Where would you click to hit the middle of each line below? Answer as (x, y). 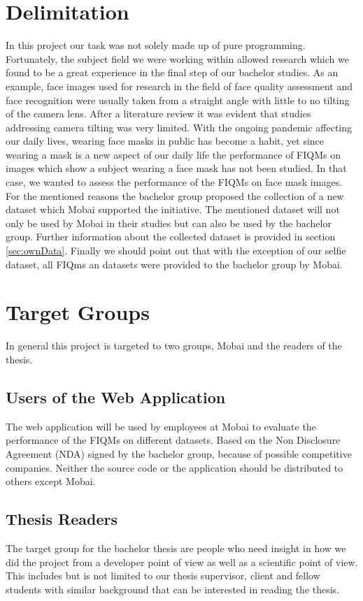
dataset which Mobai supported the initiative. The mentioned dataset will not (173, 209)
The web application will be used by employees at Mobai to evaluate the (161, 426)
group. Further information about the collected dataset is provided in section (171, 237)
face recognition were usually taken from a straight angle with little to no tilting (178, 100)
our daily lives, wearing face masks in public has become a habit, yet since (165, 141)
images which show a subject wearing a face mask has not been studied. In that (176, 168)
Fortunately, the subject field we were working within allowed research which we (177, 58)
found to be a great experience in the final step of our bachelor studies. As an (172, 72)
